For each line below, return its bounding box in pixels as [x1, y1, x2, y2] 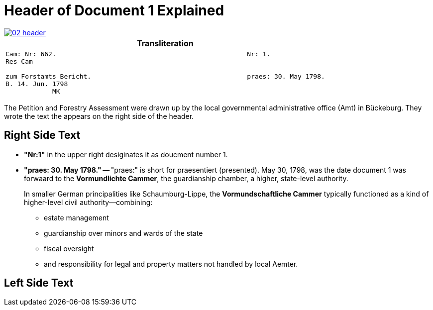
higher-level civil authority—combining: [24, 198, 153, 207]
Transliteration [137, 38, 194, 48]
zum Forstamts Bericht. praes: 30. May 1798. [5, 72, 325, 80]
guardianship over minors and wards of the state [44, 228, 203, 237]
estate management [44, 213, 109, 222]
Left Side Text [4, 277, 74, 290]
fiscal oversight [44, 244, 94, 253]
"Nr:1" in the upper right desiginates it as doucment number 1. [24, 150, 228, 159]
